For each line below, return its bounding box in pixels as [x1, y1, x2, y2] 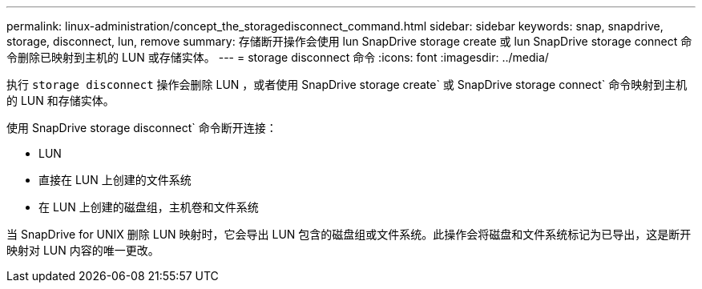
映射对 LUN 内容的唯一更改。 [6, 243, 159, 257]
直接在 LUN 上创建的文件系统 [38, 173, 192, 187]
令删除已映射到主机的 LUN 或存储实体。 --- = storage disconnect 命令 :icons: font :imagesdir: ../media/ [6, 50, 549, 64]
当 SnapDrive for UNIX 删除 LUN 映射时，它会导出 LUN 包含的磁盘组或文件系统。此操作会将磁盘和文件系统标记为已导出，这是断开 [6, 227, 692, 241]
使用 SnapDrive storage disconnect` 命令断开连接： [6, 121, 277, 134]
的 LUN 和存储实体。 [6, 94, 115, 107]
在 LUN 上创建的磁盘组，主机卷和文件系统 [38, 200, 259, 214]
